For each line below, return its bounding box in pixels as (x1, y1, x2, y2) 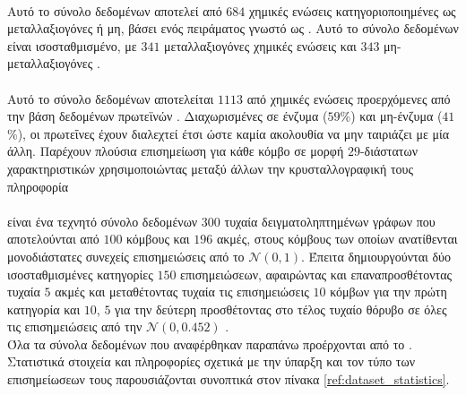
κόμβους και (126, 229, 190, 248)
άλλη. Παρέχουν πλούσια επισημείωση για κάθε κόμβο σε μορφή (7, 142, 344, 160)
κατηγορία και (7, 299, 81, 318)
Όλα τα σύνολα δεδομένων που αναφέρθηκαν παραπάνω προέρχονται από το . (7, 334, 412, 353)
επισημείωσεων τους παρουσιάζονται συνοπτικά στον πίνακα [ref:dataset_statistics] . (7, 370, 450, 389)
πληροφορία (7, 176, 69, 195)
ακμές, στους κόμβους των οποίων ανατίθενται (216, 229, 458, 248)
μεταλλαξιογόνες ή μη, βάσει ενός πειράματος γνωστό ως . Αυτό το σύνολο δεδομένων (7, 19, 459, 38)
